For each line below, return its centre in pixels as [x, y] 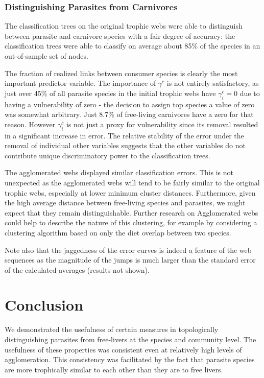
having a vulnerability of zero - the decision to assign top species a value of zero [130, 104]
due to [250, 93]
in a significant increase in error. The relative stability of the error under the [124, 135]
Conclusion [44, 305]
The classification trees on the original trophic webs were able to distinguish [124, 26]
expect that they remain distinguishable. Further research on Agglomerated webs [131, 212]
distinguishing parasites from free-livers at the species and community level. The [130, 339]
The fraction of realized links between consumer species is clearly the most [121, 73]
